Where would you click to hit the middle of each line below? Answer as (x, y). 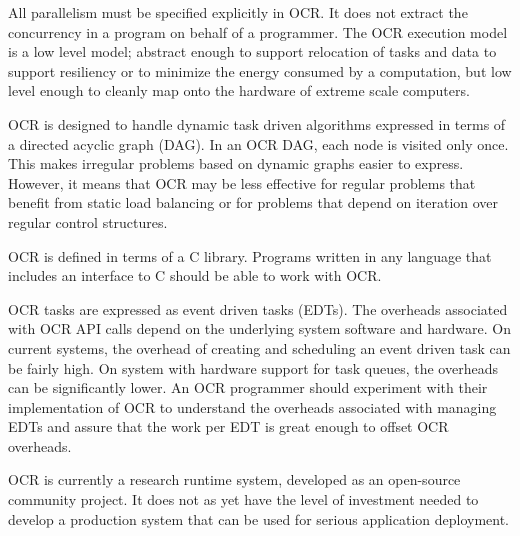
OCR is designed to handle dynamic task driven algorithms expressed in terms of (257, 123)
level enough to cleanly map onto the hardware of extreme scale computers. (239, 90)
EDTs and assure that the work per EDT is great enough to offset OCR (228, 426)
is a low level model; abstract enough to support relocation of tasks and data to (252, 51)
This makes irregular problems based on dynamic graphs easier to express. (236, 163)
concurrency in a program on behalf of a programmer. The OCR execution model (258, 31)
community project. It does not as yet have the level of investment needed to (243, 499)
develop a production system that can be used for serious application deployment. (259, 518)
